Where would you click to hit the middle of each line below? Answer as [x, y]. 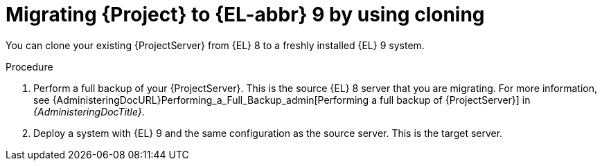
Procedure [29, 66]
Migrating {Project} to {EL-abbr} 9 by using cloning [245, 15]
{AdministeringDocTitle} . [89, 111]
